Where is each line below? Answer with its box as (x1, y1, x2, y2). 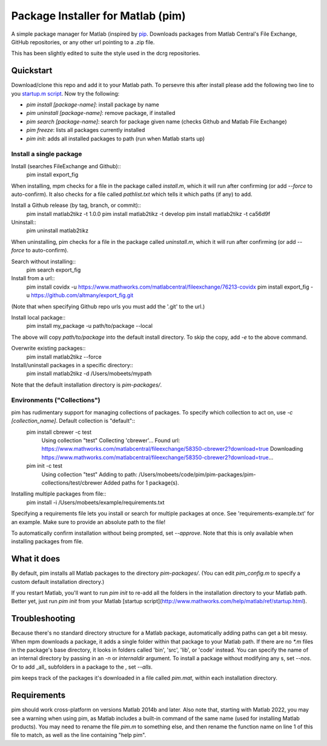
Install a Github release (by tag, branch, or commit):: (11, 201, 142, 209)
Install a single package (11, 150, 82, 159)
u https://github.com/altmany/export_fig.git (26, 292, 134, 299)
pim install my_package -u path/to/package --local (26, 322, 153, 330)
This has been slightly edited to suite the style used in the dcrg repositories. (11, 50, 200, 57)
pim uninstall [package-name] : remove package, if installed (26, 110, 176, 117)
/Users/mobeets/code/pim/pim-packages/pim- (138, 471, 256, 478)
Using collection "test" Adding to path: (41, 471, 137, 478)
